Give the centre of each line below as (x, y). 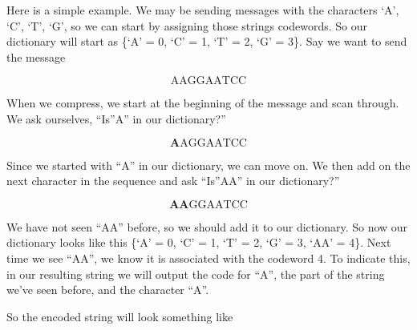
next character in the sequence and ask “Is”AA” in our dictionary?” (173, 181)
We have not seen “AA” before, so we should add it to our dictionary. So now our (207, 226)
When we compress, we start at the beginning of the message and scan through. (203, 103)
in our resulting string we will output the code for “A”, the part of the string (196, 274)
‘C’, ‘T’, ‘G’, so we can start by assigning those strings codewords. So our (187, 25)
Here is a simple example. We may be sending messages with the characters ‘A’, (203, 10)
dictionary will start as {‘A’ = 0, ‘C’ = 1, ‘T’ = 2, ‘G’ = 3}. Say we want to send (207, 41)
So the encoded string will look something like (120, 316)
